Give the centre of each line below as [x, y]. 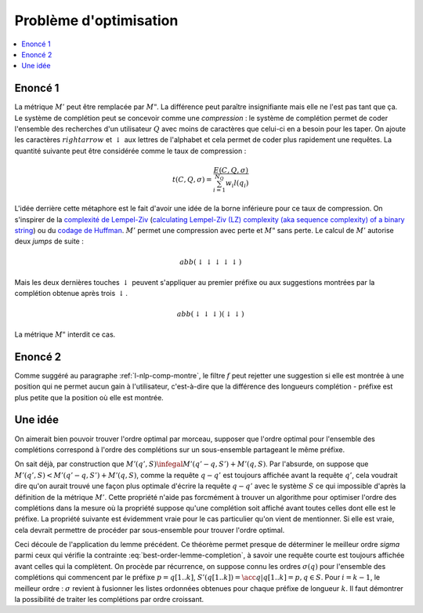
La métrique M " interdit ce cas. [65, 334]
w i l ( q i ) [237, 184]
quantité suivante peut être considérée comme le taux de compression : [130, 151]
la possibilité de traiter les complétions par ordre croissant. [109, 600]
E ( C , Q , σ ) [231, 170]
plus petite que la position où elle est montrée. [89, 397]
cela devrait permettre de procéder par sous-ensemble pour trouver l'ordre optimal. [150, 530]
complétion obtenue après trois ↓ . [71, 294]
